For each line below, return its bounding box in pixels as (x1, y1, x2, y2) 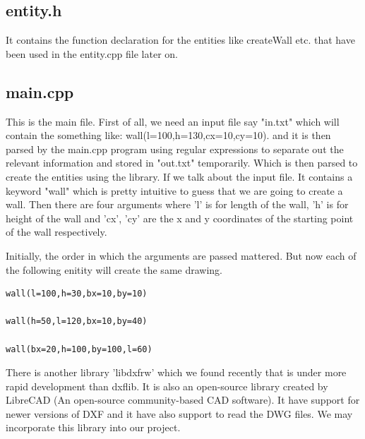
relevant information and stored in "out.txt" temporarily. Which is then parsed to (6, 155, 358, 170)
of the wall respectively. (6, 224, 107, 239)
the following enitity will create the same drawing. (6, 262, 222, 277)
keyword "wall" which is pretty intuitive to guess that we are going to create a (6, 183, 343, 198)
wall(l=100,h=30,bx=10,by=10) (6, 289, 148, 299)
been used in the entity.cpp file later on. (6, 46, 178, 61)
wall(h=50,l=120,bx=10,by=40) (6, 316, 148, 327)
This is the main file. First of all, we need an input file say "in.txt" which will (6, 114, 340, 128)
